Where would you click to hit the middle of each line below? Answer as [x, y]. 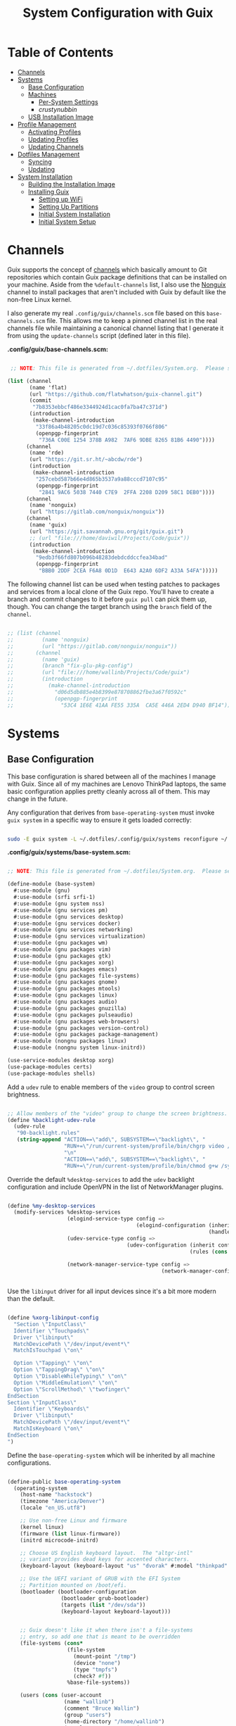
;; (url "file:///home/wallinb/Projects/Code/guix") [99, 673]
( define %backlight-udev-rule [52, 1120]
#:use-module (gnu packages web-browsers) [77, 1021]
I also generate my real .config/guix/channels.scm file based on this [106, 313]
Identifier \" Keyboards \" [52, 1409]
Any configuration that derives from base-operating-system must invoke [111, 812]
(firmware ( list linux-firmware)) [70, 1533]
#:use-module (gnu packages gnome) [66, 982]
